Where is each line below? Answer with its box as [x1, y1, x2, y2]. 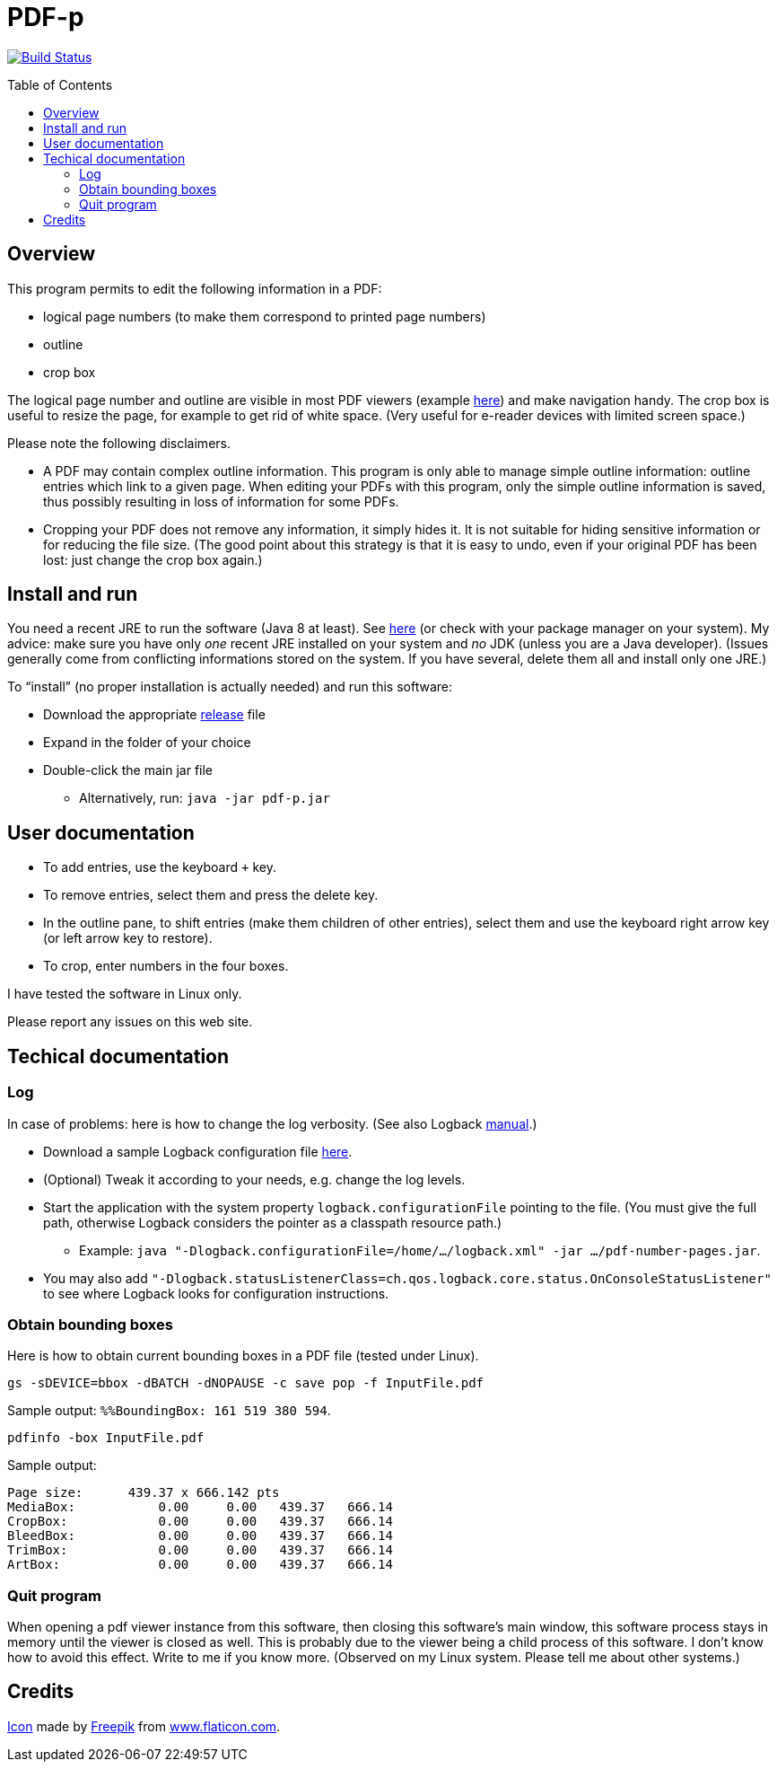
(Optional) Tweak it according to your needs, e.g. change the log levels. [43, 1171, 466, 1187]
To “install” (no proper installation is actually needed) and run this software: [7, 679, 453, 695]
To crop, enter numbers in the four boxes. [43, 958, 289, 974]
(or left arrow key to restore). [43, 930, 213, 946]
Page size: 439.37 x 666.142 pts [7, 1485, 280, 1501]
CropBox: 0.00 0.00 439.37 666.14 [7, 1514, 393, 1529]
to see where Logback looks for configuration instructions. [43, 1285, 389, 1301]
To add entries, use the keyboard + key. [43, 859, 276, 876]
